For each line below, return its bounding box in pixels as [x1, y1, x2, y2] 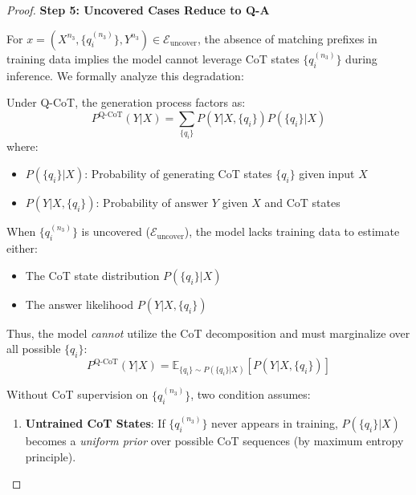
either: [6, 240, 38, 257]
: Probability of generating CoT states [84, 164, 272, 181]
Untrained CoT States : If [25, 414, 165, 431]
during [345, 51, 377, 67]
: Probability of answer [96, 193, 209, 210]
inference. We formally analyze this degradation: [6, 67, 244, 83]
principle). [25, 448, 76, 465]
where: [6, 138, 39, 155]
